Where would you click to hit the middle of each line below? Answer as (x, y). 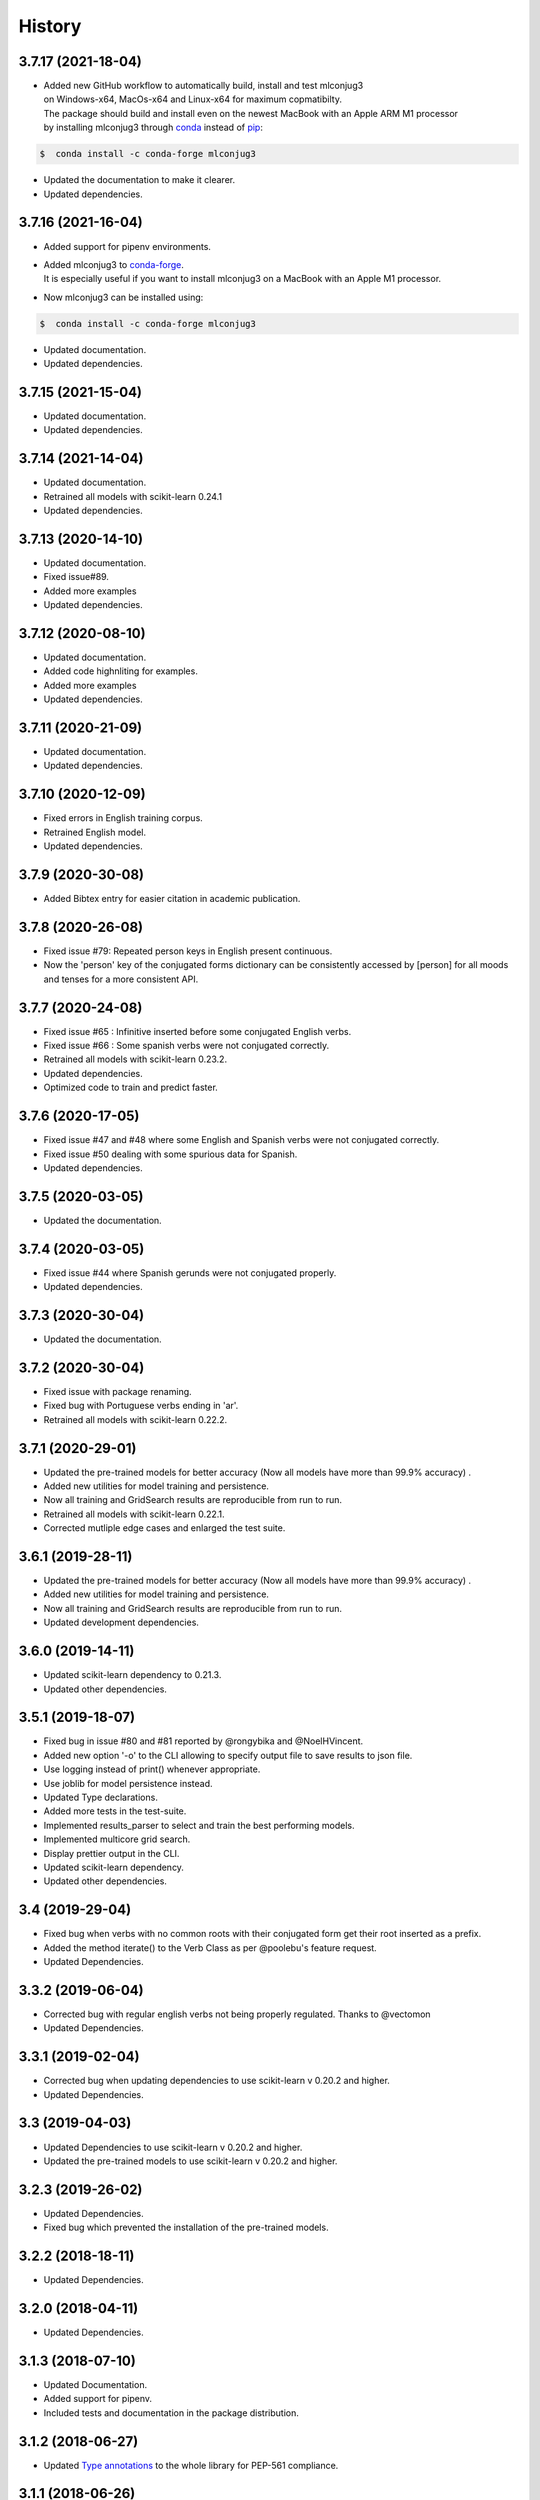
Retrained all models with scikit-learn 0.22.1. (134, 1514)
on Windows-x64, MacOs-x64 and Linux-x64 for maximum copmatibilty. (192, 99)
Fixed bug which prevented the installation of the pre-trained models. (186, 2227)
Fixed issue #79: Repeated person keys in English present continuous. (188, 951)
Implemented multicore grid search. (117, 1839)
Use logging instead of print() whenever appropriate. (152, 1769)
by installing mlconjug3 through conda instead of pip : (153, 127)
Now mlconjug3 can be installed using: (123, 297)
